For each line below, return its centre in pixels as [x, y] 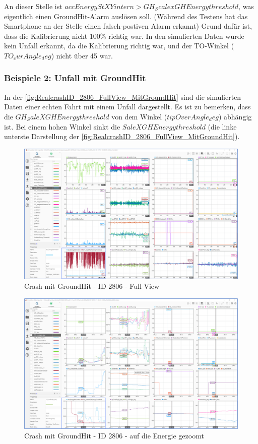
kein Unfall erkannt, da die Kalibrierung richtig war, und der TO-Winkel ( [119, 46]
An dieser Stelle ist [33, 6]
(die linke [222, 126]
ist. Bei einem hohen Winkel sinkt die [62, 126]
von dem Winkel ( [139, 116]
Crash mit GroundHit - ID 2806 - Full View [92, 286]
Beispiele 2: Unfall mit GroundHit [75, 78]
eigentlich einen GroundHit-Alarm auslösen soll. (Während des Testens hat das [126, 16]
